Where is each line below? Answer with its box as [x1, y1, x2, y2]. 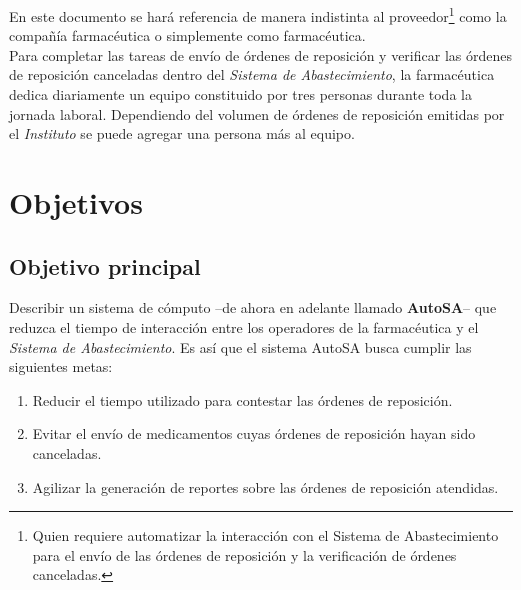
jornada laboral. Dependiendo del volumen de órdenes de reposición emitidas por [9, 103, 505, 124]
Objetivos [9, 182, 143, 222]
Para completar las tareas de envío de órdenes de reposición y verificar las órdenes [9, 44, 512, 65]
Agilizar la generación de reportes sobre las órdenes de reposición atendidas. [32, 476, 499, 497]
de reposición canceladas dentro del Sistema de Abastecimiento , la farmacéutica [9, 64, 495, 85]
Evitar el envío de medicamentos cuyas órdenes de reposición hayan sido [32, 423, 476, 444]
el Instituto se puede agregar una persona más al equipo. [9, 123, 355, 144]
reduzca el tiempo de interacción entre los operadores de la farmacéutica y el [9, 316, 479, 337]
